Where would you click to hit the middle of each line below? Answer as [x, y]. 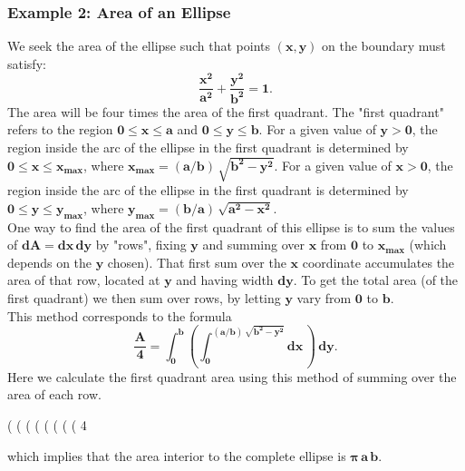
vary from [324, 297]
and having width [225, 280]
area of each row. [54, 394]
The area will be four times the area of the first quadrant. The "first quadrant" [226, 111]
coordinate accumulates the [378, 262]
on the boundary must [384, 46]
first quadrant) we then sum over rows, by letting [144, 297]
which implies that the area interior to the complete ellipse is [177, 455]
